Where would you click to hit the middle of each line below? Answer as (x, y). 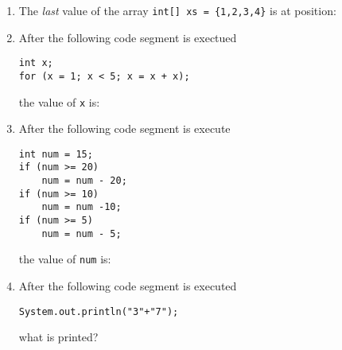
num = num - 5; (82, 233)
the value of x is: (59, 101)
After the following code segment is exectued (128, 37)
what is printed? (58, 337)
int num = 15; (56, 154)
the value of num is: (65, 259)
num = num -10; (82, 207)
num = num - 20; (84, 181)
